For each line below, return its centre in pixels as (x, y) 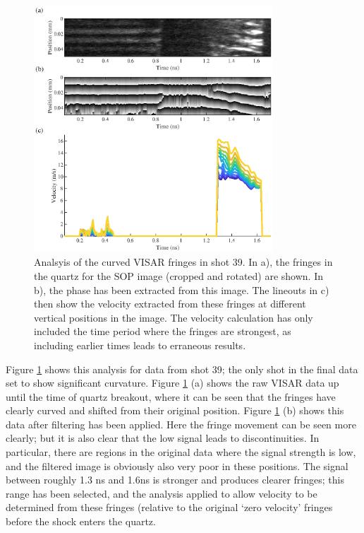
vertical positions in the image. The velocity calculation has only (174, 317)
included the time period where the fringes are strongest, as (163, 331)
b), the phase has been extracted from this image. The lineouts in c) (182, 289)
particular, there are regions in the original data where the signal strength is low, (181, 452)
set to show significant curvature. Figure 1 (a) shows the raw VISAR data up (172, 383)
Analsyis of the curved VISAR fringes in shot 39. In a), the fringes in (183, 262)
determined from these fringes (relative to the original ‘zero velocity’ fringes (169, 507)
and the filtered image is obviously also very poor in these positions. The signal (177, 465)
